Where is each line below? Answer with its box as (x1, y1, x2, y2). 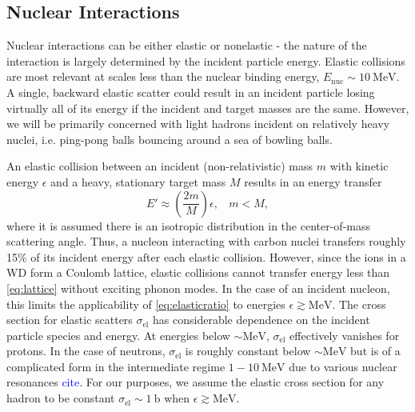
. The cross (332, 295, 386, 312)
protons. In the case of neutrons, (6, 342, 166, 359)
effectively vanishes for (289, 326, 400, 343)
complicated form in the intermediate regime (6, 358, 225, 374)
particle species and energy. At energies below (6, 326, 230, 343)
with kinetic (329, 158, 389, 174)
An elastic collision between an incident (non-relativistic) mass (6, 158, 313, 174)
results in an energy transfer (244, 173, 382, 190)
